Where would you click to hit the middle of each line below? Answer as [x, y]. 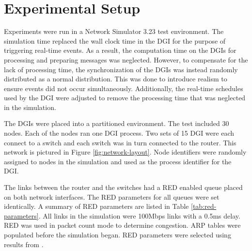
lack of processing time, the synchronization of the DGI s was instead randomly [121, 69]
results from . [24, 244]
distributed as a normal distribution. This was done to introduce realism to [116, 79]
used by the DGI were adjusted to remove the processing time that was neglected [125, 98]
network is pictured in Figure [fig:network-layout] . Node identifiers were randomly [125, 152]
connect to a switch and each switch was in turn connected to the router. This [120, 142]
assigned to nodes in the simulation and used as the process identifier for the [118, 161]
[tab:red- [204, 206]
